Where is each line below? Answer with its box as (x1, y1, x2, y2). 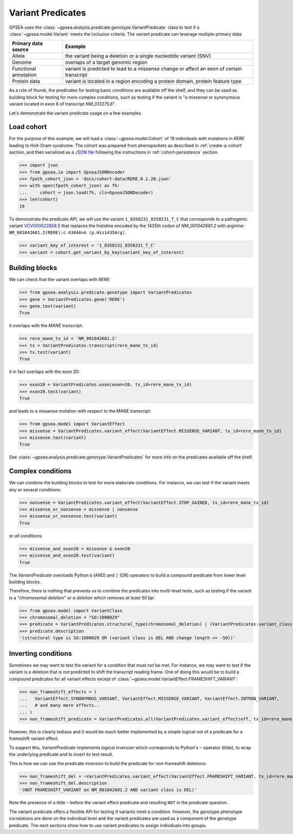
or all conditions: (9, 533, 43, 539)
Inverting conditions (9, 649, 72, 658)
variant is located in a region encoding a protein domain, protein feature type (65, 78, 242, 85)
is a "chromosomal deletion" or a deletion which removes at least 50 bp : (9, 595, 155, 601)
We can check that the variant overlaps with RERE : (9, 276, 111, 283)
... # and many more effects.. (19, 703, 100, 708)
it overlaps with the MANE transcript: (9, 323, 83, 329)
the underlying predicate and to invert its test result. (9, 751, 113, 757)
